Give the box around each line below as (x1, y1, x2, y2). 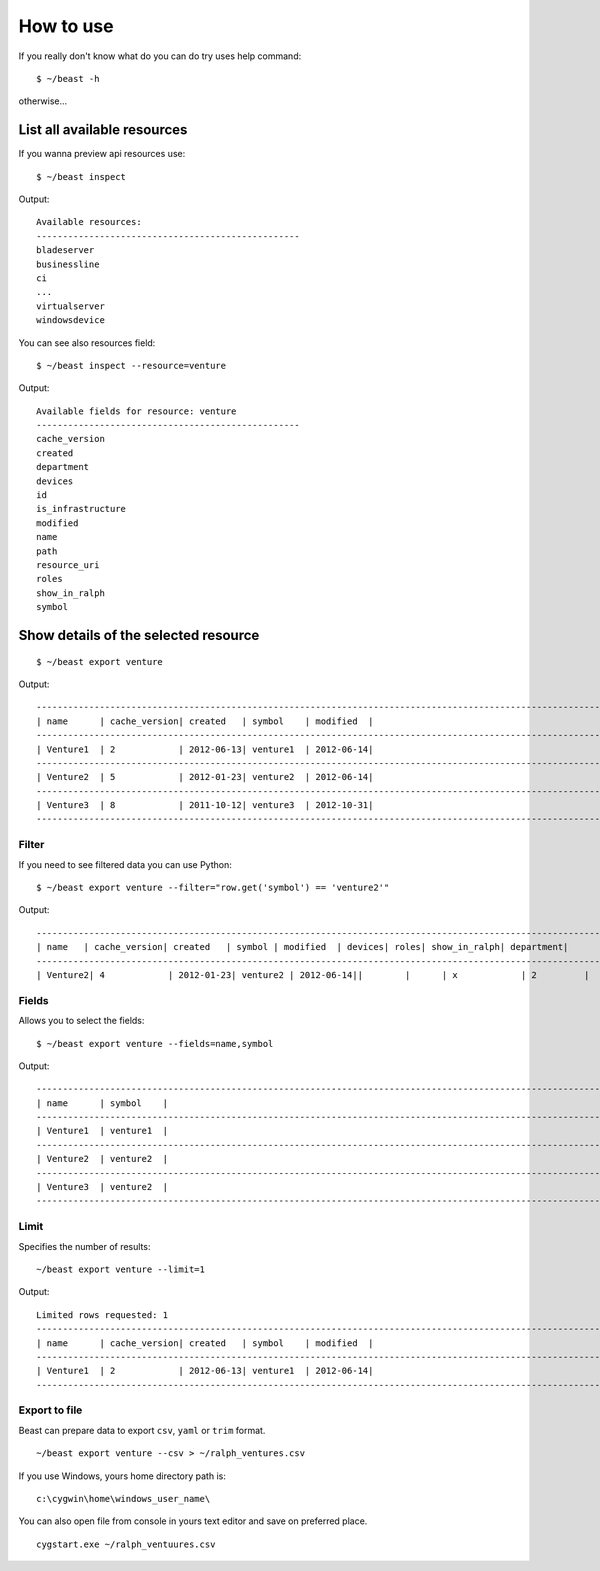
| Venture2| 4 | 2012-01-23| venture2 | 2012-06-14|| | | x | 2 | (36, 969, 590, 980)
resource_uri (36, 560, 100, 570)
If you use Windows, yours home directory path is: (18, 1470, 227, 1482)
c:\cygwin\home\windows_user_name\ (36, 1493, 211, 1504)
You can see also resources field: (18, 336, 156, 349)
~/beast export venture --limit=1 (36, 1263, 205, 1275)
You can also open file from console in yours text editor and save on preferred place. (18, 1515, 368, 1527)
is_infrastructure (36, 503, 127, 515)
